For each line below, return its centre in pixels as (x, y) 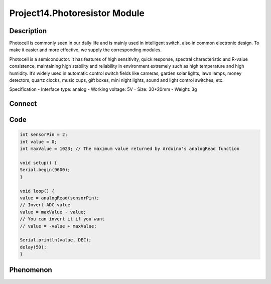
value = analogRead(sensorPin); (60, 198)
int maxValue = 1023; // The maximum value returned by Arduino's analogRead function (130, 149)
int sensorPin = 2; (44, 135)
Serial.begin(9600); (45, 170)
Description (28, 31)
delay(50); (33, 247)
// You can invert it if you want (62, 219)
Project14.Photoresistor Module (77, 13)
